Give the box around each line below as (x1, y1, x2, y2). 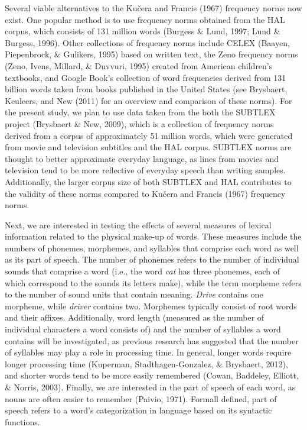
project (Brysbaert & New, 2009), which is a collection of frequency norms (5, 117, 274, 130)
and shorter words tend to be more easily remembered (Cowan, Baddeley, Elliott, (5, 369, 299, 381)
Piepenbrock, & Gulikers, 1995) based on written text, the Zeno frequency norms (5, 48, 298, 60)
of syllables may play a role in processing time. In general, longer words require (5, 346, 292, 358)
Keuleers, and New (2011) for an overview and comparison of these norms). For (5, 94, 292, 106)
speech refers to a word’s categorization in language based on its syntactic (5, 404, 272, 416)
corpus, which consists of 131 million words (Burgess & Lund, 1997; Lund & (5, 25, 280, 37)
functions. (5, 415, 40, 428)
